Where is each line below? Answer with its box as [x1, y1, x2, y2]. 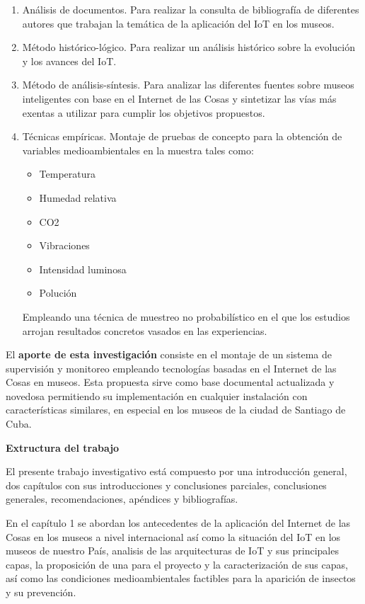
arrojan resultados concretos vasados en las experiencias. [22, 323, 267, 338]
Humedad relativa [39, 190, 117, 205]
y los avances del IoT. [22, 53, 117, 68]
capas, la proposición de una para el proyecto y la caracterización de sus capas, [6, 557, 348, 571]
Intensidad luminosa [39, 261, 127, 276]
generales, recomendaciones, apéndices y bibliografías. [6, 491, 238, 506]
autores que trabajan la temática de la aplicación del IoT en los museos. [22, 16, 335, 30]
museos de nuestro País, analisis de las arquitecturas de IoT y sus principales [6, 543, 339, 558]
